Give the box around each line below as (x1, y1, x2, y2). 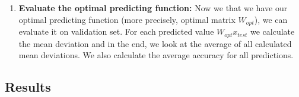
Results (5, 78, 51, 96)
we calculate (250, 25, 295, 38)
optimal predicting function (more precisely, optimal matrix (18, 13, 236, 25)
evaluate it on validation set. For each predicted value (18, 25, 214, 38)
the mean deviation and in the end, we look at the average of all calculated (18, 37, 292, 49)
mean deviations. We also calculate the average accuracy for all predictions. (18, 49, 294, 61)
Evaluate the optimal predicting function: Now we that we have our (18, 2, 288, 14)
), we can (254, 13, 288, 25)
